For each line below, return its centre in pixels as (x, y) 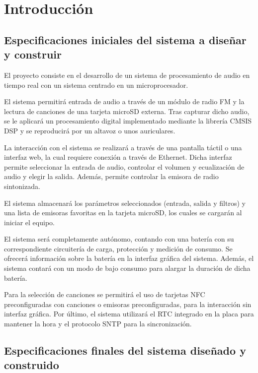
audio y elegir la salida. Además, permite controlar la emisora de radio (111, 176)
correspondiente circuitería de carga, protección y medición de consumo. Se (118, 248)
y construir (33, 54)
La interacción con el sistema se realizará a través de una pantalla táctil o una (123, 147)
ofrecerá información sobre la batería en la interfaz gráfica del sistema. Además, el (129, 258)
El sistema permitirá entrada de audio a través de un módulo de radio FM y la (124, 101)
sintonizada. (22, 186)
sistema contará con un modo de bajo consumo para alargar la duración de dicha (127, 268)
